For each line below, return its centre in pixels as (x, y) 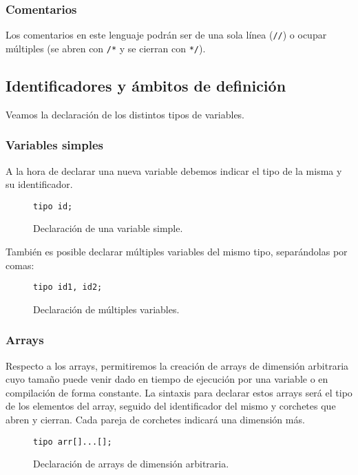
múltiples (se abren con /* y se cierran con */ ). (106, 48)
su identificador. (39, 184)
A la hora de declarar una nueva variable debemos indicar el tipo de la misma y (174, 170)
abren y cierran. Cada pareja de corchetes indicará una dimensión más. (155, 420)
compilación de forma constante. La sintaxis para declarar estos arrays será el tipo (179, 392)
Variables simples (54, 145)
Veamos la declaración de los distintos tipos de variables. (125, 114)
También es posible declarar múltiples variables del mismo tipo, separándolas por (177, 251)
